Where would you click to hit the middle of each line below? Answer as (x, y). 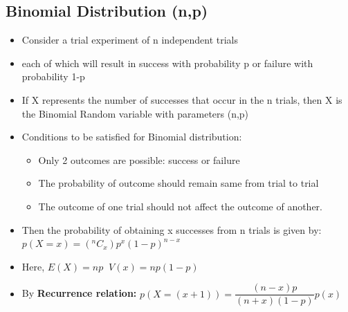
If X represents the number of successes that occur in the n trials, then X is (182, 99)
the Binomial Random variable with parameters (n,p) (135, 113)
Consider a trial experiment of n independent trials (130, 40)
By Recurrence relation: (79, 293)
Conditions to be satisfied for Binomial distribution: (132, 137)
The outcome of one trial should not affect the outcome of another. (181, 206)
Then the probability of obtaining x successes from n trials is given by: (172, 229)
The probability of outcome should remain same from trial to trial (178, 183)
